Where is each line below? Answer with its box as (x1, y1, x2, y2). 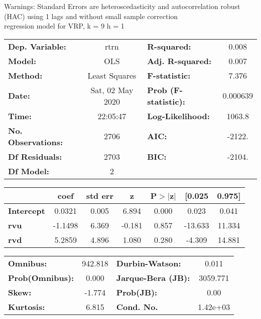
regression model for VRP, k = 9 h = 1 (4, 21, 124, 31)
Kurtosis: (8, 300, 45, 312)
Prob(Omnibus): (8, 271, 74, 283)
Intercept (8, 204, 45, 216)
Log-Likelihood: (147, 110, 210, 122)
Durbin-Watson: (116, 257, 181, 269)
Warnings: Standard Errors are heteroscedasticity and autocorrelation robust (4, 1, 240, 11)
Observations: (8, 136, 63, 148)
